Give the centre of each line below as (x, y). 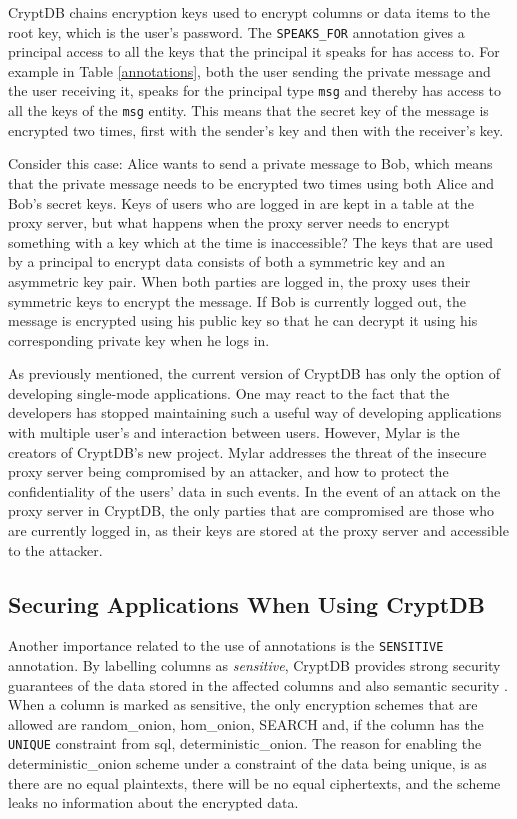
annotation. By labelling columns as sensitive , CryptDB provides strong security (254, 665)
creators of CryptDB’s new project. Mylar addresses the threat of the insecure (247, 451)
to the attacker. (55, 549)
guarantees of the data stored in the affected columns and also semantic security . (258, 684)
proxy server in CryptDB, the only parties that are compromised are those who (251, 510)
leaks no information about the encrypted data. (153, 802)
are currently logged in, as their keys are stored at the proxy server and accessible (258, 530)
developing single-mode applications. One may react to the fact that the (229, 392)
